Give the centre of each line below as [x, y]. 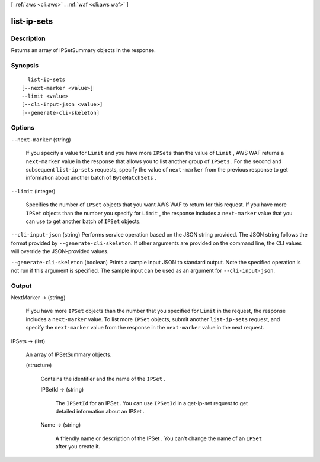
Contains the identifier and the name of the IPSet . [103, 379]
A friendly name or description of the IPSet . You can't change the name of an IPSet [159, 438]
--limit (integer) [33, 191]
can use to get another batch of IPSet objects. [83, 221]
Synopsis [25, 65]
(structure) [39, 365]
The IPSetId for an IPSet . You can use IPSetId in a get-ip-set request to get [152, 403]
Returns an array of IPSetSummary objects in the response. [84, 50]
